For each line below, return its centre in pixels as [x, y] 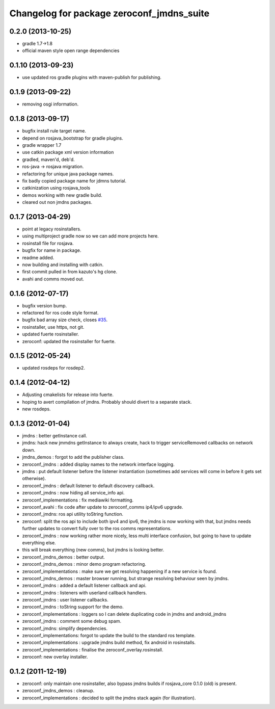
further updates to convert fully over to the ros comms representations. [97, 529]
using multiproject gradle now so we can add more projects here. [90, 236]
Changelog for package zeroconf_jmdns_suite [109, 13]
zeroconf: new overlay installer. [55, 657]
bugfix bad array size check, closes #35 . [65, 320]
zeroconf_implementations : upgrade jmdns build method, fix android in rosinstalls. [109, 643]
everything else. [39, 542]
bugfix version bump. [45, 305]
